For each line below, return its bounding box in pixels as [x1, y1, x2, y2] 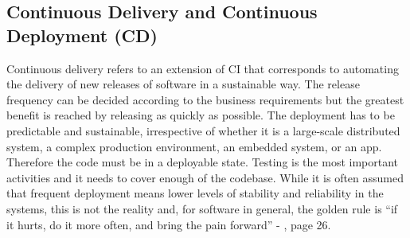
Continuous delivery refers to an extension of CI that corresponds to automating [6, 60, 399, 76]
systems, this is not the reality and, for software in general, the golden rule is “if [6, 200, 398, 217]
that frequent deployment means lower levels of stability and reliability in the [6, 185, 384, 201]
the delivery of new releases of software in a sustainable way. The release [6, 76, 360, 92]
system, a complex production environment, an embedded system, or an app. [6, 138, 382, 154]
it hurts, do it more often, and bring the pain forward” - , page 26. [6, 216, 331, 232]
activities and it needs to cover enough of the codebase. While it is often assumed [6, 169, 404, 185]
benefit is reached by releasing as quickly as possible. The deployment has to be [6, 107, 395, 123]
